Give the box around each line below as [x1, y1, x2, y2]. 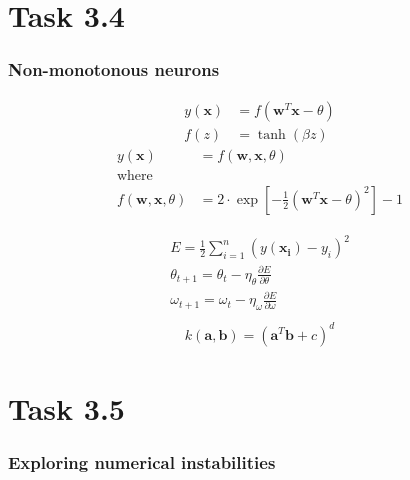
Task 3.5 [8, 387, 125, 428]
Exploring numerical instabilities [8, 449, 276, 474]
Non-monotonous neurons [8, 57, 220, 82]
